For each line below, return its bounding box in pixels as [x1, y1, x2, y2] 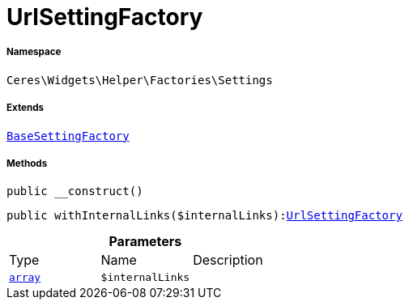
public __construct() [6, 185, 143, 198]
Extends [6, 102, 45, 114]
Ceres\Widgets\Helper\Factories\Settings [6, 73, 273, 87]
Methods [6, 157, 48, 169]
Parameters [109, 233, 182, 250]
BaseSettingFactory [6, 129, 130, 142]
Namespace [6, 46, 62, 58]
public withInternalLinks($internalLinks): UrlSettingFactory [6, 209, 403, 223]
